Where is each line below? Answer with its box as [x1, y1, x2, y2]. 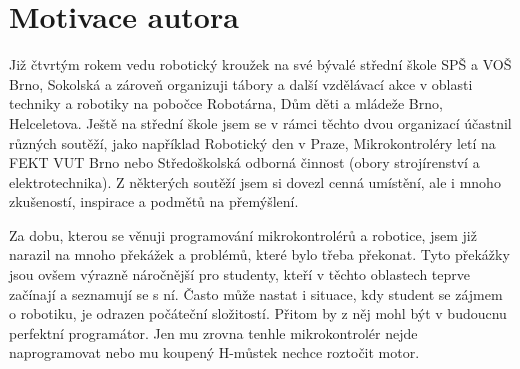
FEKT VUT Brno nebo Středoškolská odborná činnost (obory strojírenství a [9, 152, 480, 173]
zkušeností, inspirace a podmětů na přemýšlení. [9, 191, 299, 212]
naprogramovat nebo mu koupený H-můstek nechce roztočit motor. [9, 342, 420, 363]
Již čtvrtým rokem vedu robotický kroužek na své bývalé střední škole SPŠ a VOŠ [9, 54, 512, 75]
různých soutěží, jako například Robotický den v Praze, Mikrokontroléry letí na [9, 132, 496, 153]
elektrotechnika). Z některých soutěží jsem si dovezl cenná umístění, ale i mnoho [9, 171, 501, 192]
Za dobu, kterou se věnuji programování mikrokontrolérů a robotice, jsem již [9, 224, 477, 245]
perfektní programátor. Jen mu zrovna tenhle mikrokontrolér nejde [9, 322, 418, 343]
